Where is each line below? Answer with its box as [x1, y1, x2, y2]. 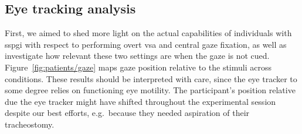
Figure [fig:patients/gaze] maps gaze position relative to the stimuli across [5, 61, 272, 73]
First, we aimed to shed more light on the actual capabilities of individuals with [5, 27, 292, 39]
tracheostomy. [5, 118, 55, 130]
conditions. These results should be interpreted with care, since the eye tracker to [5, 72, 297, 84]
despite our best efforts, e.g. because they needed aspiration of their [5, 107, 250, 119]
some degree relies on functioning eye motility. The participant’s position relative [5, 84, 296, 96]
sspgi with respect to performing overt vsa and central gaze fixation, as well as [5, 38, 287, 50]
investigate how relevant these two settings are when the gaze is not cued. [5, 50, 270, 62]
